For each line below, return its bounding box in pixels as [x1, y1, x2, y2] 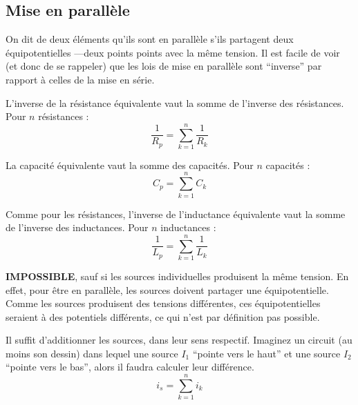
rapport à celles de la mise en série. [6, 72, 155, 86]
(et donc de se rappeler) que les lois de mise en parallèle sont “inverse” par [6, 59, 322, 73]
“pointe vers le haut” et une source [192, 346, 341, 360]
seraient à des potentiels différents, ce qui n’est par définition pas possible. [6, 309, 320, 324]
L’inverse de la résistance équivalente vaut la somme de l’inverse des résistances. [6, 95, 344, 110]
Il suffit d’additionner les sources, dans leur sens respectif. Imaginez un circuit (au [6, 333, 352, 347]
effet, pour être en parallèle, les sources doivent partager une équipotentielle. [6, 282, 329, 297]
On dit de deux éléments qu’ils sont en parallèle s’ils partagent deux [6, 32, 294, 46]
